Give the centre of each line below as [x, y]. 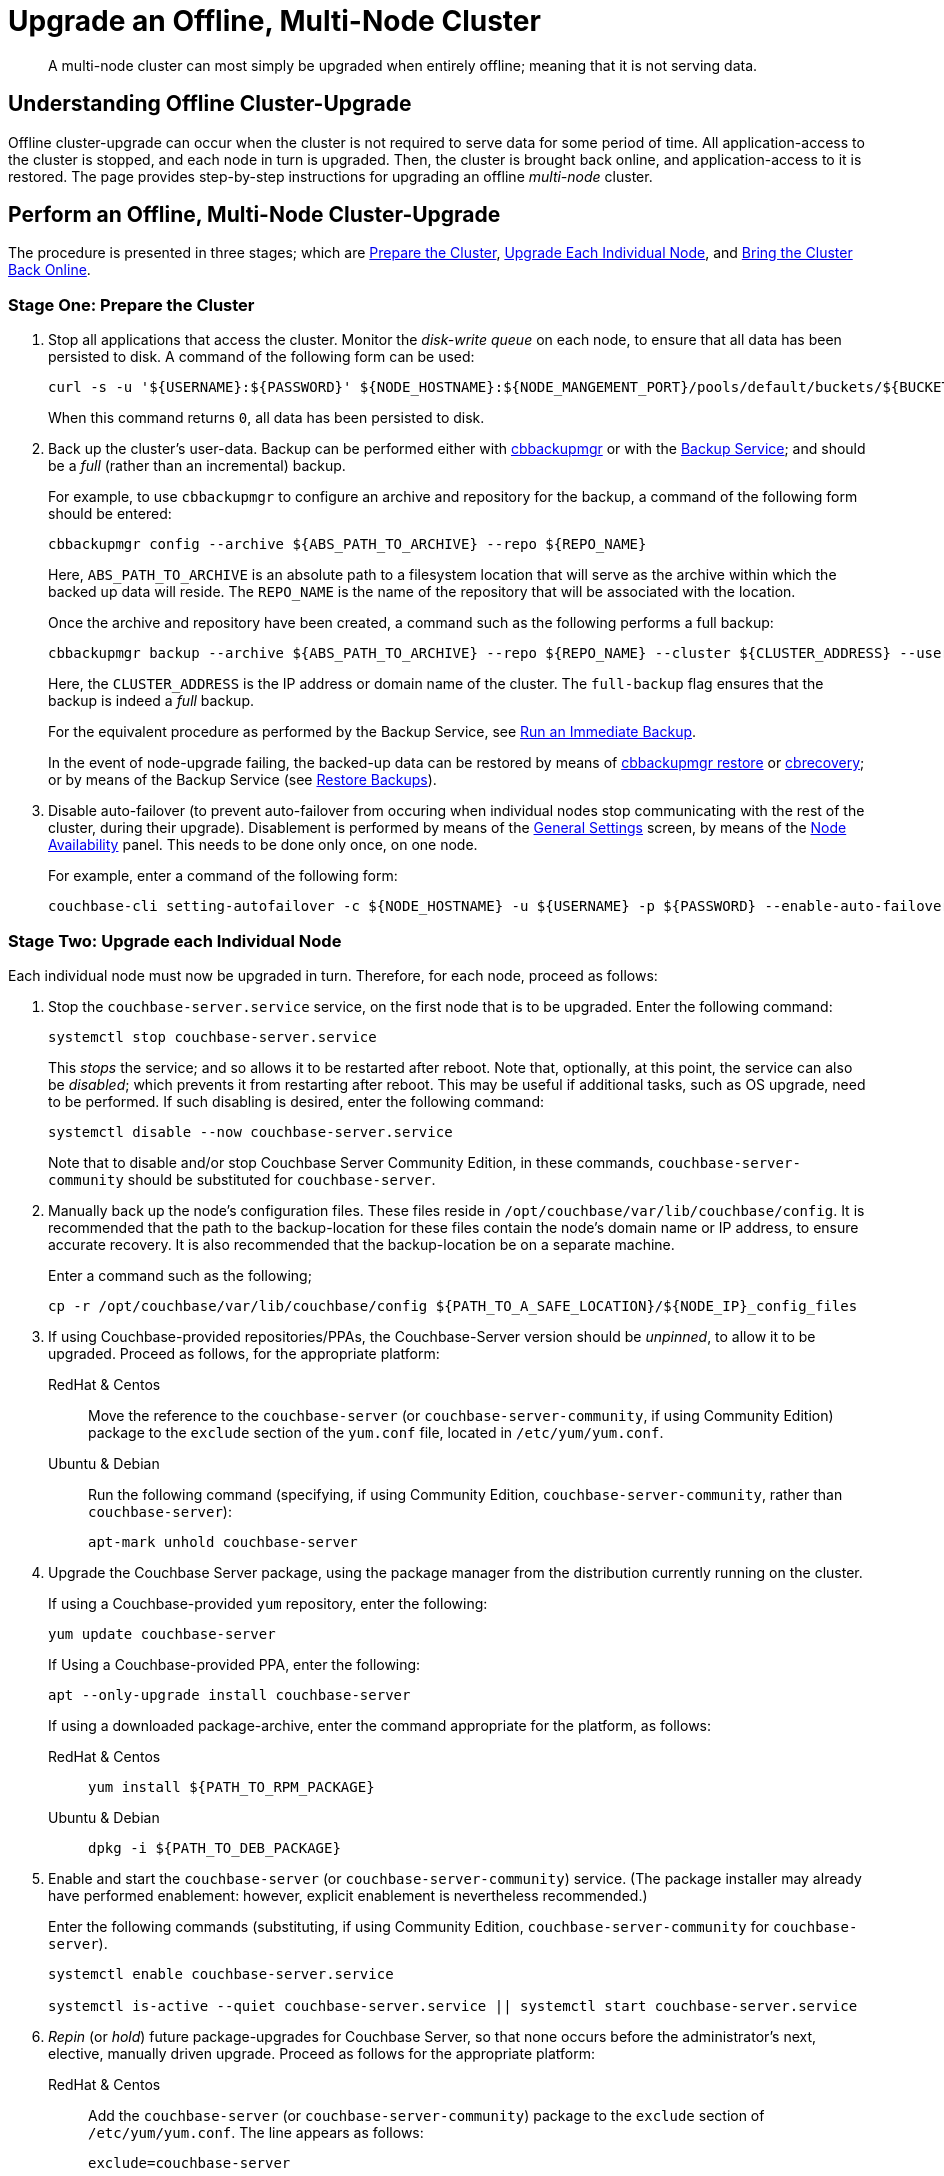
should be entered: [110, 514]
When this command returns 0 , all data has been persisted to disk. [266, 418]
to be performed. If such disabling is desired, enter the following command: [296, 1101]
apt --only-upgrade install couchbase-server [229, 1694]
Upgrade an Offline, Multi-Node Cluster [274, 21]
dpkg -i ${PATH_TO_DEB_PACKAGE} [214, 1847]
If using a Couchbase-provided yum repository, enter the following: [268, 1603]
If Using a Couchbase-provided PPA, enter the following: [234, 1664]
